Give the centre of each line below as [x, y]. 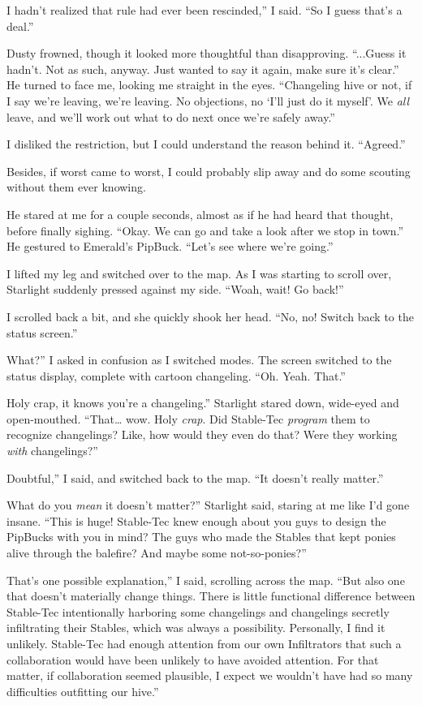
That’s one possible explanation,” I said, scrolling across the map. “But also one [206, 580]
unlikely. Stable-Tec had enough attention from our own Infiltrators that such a [204, 643]
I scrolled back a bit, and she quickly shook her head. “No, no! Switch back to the [210, 316]
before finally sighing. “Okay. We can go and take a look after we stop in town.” [205, 230]
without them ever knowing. [76, 187]
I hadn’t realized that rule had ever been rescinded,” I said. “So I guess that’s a [205, 10]
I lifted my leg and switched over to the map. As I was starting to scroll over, [199, 273]
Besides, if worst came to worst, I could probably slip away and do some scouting [209, 171]
